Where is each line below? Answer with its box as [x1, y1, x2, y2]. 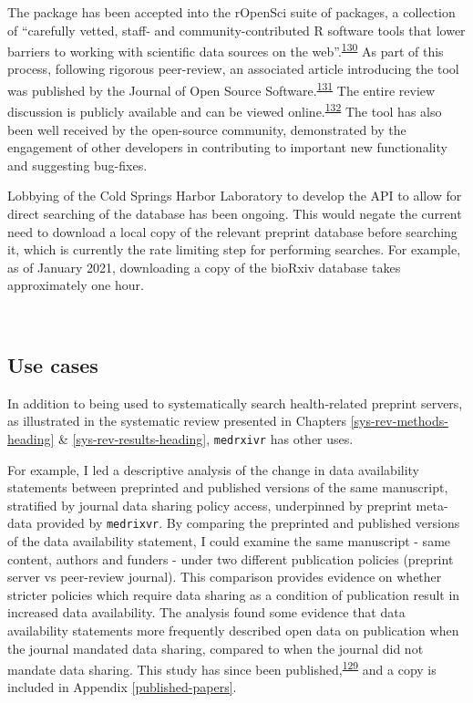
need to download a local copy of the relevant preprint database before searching [7, 222, 458, 241]
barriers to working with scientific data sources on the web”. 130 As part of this [7, 39, 444, 60]
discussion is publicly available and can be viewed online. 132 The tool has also [7, 99, 442, 120]
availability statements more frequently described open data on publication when [7, 620, 459, 639]
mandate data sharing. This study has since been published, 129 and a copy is [7, 657, 437, 678]
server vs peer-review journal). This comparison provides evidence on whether [7, 567, 442, 586]
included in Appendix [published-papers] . [7, 677, 237, 697]
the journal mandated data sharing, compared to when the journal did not [7, 638, 424, 657]
